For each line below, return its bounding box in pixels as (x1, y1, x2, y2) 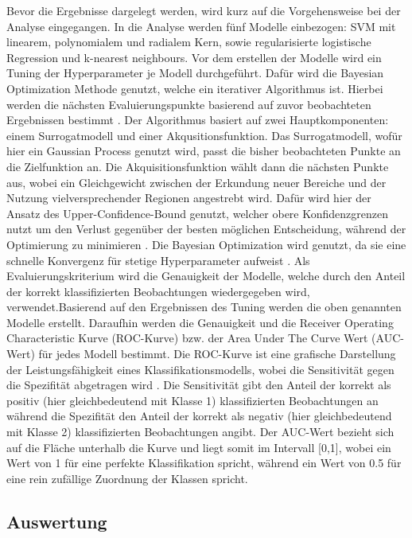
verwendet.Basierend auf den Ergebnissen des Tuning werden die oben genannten (6, 298, 402, 315)
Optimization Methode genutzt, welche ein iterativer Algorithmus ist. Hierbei (6, 80, 383, 96)
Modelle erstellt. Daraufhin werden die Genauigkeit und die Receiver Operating (6, 314, 394, 330)
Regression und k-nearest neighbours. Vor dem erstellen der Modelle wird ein (6, 49, 382, 65)
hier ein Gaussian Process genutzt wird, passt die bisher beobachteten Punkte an (6, 142, 401, 159)
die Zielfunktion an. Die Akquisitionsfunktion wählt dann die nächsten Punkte (6, 158, 389, 174)
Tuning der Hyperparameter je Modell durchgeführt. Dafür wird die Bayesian (6, 64, 384, 81)
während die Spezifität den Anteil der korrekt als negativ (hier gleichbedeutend (6, 407, 392, 424)
